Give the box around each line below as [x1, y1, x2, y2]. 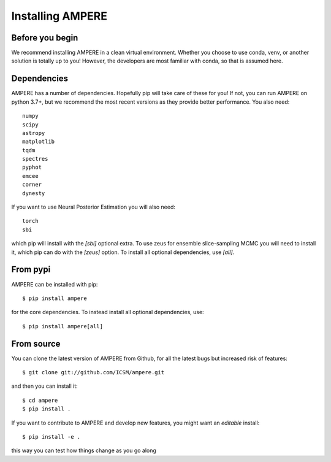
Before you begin [11, 33, 78, 43]
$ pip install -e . [22, 433, 81, 440]
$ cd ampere [22, 396, 58, 404]
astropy [22, 129, 45, 136]
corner [22, 181, 42, 188]
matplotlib [22, 138, 55, 145]
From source [11, 338, 61, 349]
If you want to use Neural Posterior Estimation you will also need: [11, 203, 176, 211]
